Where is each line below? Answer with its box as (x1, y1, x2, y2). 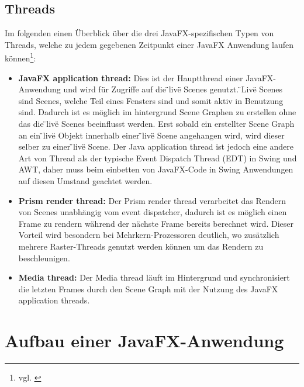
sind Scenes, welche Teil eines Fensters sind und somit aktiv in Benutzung (18, 94, 284, 106)
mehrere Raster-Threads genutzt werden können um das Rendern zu (18, 240, 264, 252)
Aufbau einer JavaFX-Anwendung (5, 329, 284, 353)
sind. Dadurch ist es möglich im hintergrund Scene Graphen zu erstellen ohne (18, 106, 296, 118)
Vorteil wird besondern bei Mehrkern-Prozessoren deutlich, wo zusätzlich (18, 229, 279, 241)
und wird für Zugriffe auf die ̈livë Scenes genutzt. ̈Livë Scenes (63, 83, 282, 95)
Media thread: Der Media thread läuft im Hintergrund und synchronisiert (18, 271, 290, 284)
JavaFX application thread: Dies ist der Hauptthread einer (18, 71, 243, 84)
